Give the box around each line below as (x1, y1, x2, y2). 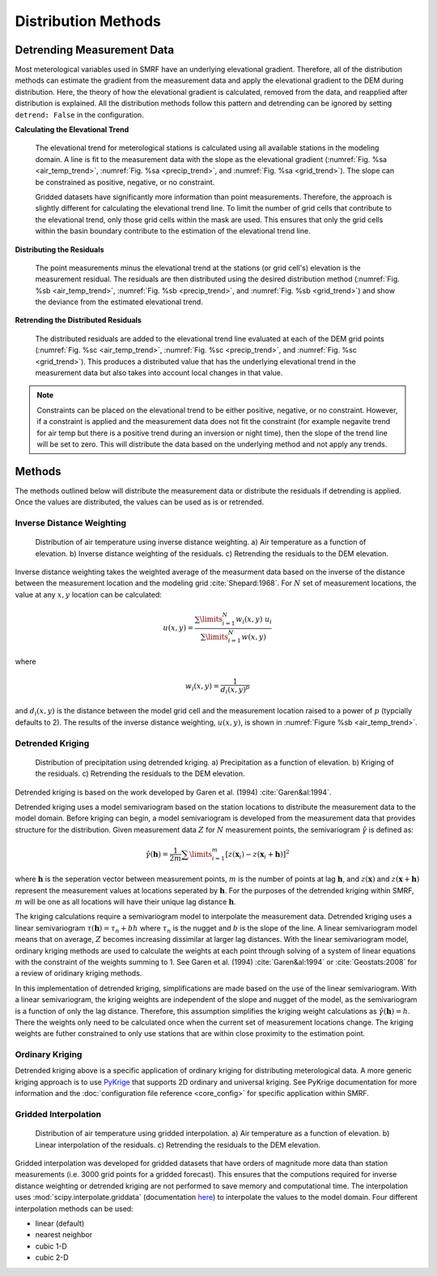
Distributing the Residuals (15, 244, 104, 255)
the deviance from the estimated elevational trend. (35, 297, 204, 307)
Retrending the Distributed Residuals (15, 315, 142, 325)
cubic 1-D (35, 1241, 68, 1251)
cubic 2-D (35, 1252, 69, 1262)
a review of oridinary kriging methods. (15, 969, 142, 978)
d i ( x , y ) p (220, 683, 250, 696)
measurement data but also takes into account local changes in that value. (35, 368, 283, 378)
